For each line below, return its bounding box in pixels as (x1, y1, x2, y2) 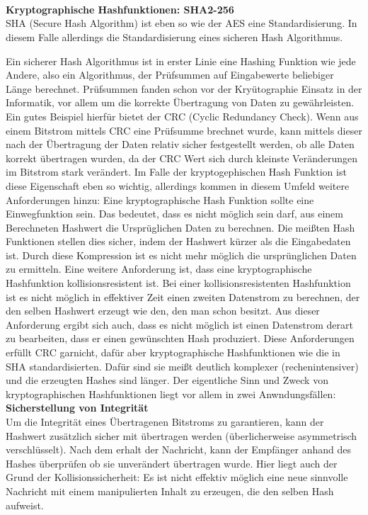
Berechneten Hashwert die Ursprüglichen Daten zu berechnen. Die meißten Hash (6, 220, 355, 234)
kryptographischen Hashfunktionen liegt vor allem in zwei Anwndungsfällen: (6, 386, 336, 401)
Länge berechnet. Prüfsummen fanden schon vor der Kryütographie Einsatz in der (6, 81, 362, 96)
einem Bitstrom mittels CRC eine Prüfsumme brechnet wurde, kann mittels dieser (6, 123, 362, 137)
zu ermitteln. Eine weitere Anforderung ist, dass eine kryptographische (6, 261, 312, 276)
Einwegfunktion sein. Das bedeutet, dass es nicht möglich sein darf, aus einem (6, 206, 343, 221)
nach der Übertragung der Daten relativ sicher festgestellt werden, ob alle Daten (6, 137, 355, 152)
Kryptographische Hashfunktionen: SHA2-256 (6, 1, 234, 16)
